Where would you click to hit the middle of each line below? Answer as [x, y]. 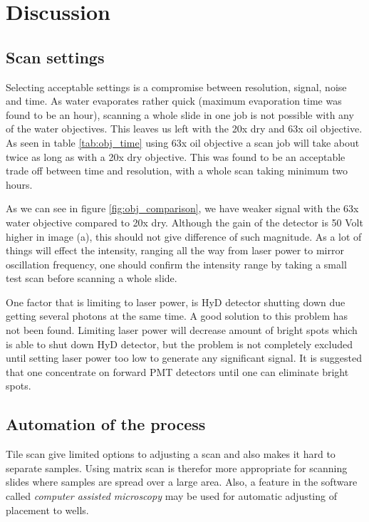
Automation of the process [106, 424]
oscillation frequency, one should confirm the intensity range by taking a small [176, 264]
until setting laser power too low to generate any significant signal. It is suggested [184, 358]
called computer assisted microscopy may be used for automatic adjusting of [171, 496]
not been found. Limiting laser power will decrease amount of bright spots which [182, 330]
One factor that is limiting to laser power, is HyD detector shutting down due [176, 302]
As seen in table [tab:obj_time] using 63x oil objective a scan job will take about [183, 142]
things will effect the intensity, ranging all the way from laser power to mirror [175, 250]
